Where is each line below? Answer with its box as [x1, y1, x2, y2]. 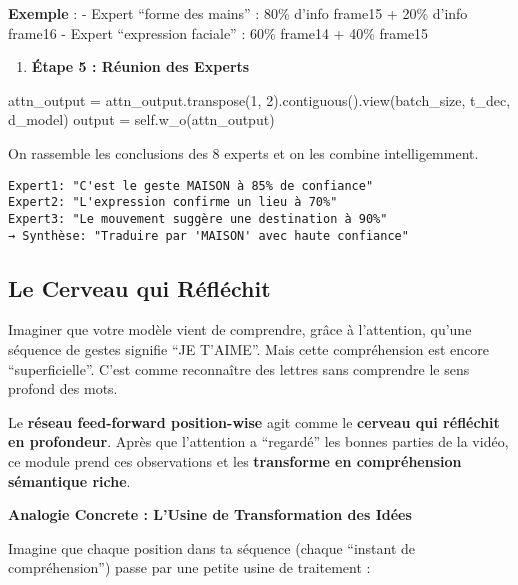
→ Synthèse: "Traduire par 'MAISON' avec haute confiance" [8, 228, 409, 243]
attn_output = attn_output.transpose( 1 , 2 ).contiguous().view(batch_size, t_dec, [8, 89, 511, 110]
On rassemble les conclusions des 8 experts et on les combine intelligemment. [8, 142, 479, 163]
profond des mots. [8, 378, 118, 399]
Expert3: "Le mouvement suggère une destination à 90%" [8, 211, 388, 226]
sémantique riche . [8, 470, 131, 491]
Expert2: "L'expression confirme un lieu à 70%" [8, 195, 338, 210]
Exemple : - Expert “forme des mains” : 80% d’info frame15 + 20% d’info [8, 3, 468, 23]
